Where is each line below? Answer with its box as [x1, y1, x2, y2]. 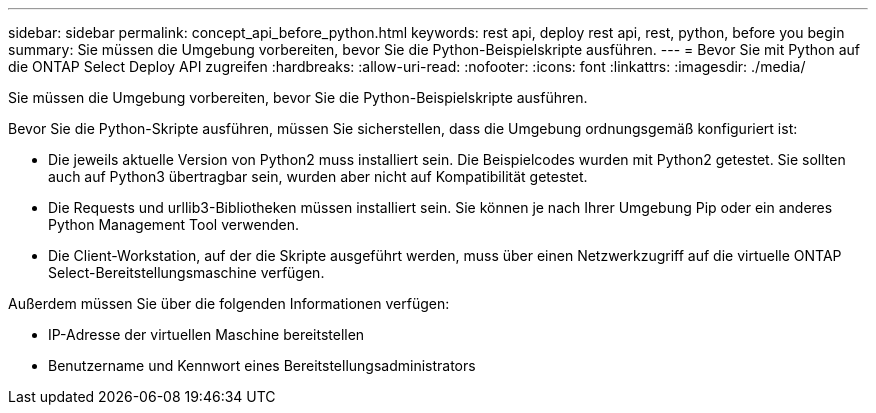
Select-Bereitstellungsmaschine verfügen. [48, 264, 325, 281]
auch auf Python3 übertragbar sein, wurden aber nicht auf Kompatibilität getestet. [48, 168, 588, 185]
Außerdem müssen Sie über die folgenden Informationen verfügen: [8, 295, 450, 312]
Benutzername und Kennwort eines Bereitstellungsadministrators [48, 357, 476, 374]
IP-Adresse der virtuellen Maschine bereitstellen [48, 326, 365, 343]
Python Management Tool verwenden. [48, 216, 299, 233]
